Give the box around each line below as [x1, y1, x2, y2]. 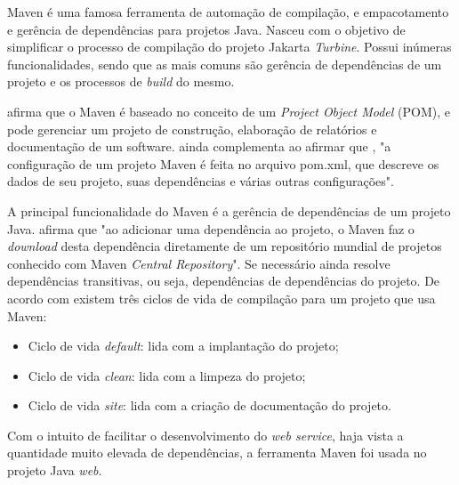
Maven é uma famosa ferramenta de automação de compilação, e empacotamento [7, 3, 449, 20]
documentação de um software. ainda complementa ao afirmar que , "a [7, 137, 391, 156]
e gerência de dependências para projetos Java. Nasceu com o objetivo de [7, 20, 406, 38]
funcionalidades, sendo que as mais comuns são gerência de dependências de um [7, 54, 442, 73]
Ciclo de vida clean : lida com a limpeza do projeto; [28, 366, 306, 384]
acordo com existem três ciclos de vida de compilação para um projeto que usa [7, 288, 436, 307]
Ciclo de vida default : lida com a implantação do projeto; [28, 336, 339, 355]
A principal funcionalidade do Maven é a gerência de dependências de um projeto [7, 201, 451, 220]
